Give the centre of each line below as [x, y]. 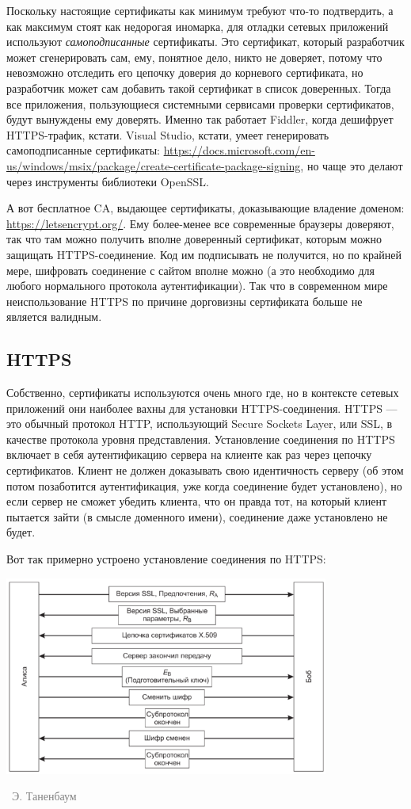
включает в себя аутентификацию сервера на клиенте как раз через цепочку [189, 454]
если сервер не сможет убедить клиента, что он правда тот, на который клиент [197, 501]
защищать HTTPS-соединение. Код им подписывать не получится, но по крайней [204, 254]
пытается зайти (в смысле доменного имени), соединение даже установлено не [197, 516]
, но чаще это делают [352, 165]
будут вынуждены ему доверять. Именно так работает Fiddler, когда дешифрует [200, 119]
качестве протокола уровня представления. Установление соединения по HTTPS [201, 439]
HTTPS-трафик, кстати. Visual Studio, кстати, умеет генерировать [168, 134]
